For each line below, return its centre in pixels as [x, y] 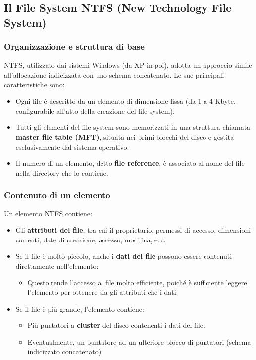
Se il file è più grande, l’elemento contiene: [80, 308]
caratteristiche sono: [34, 84]
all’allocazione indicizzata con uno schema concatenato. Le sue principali [114, 74]
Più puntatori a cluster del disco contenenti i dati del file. [116, 325]
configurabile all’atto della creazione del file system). [95, 110]
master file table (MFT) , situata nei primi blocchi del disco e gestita [125, 137]
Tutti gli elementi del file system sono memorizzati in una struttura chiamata [133, 127]
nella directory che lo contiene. [62, 173]
